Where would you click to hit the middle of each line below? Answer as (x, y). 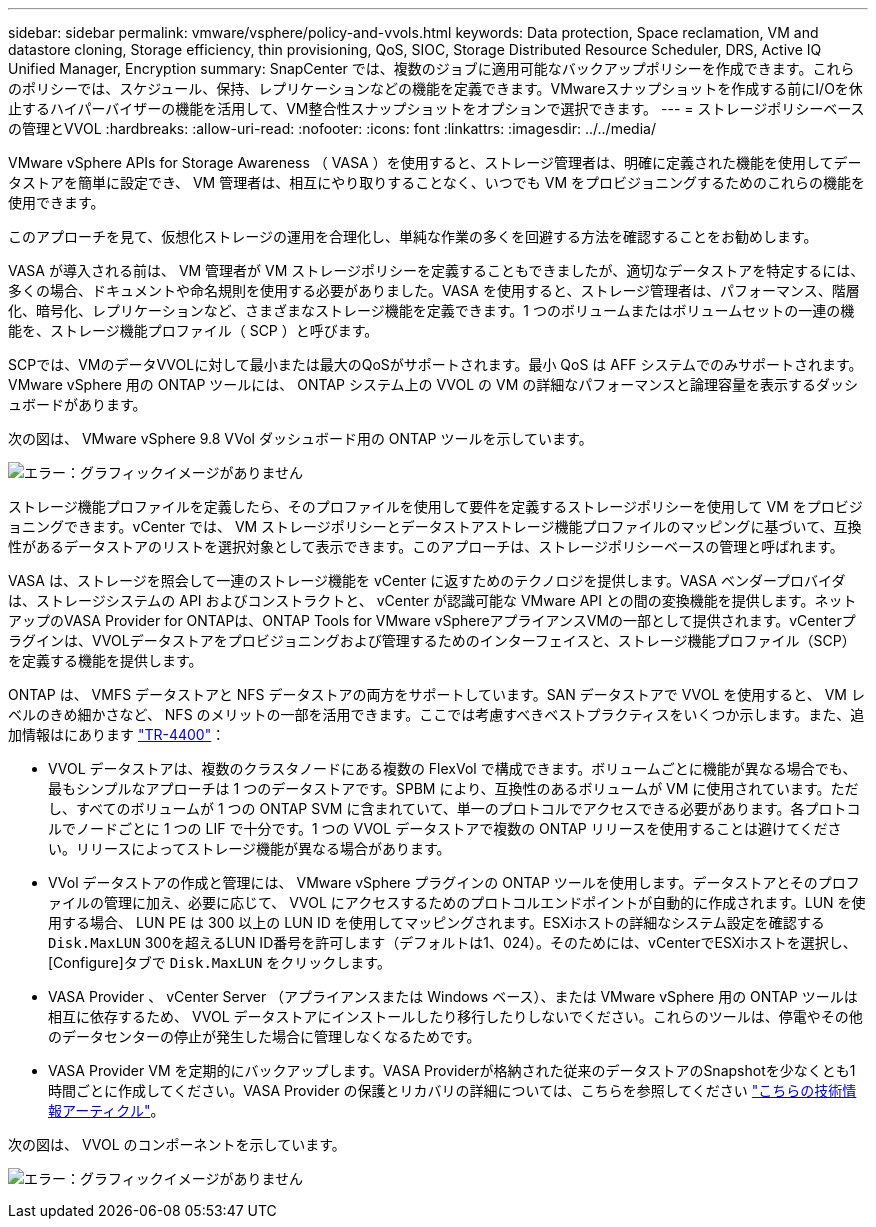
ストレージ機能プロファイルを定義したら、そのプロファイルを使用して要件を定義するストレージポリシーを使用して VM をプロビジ (435, 506)
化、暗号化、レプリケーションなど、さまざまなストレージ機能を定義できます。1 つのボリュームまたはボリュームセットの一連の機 (431, 310)
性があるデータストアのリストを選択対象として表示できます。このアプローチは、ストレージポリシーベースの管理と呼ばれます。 (426, 546)
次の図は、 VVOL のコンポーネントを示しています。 (177, 1144)
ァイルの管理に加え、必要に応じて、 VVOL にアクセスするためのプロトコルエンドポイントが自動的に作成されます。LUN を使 (457, 902)
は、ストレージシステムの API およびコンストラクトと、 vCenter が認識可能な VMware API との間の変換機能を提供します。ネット (432, 600)
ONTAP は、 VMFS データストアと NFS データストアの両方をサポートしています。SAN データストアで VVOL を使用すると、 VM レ (436, 694)
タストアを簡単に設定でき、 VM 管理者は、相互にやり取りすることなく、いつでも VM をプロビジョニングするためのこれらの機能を (436, 182)
